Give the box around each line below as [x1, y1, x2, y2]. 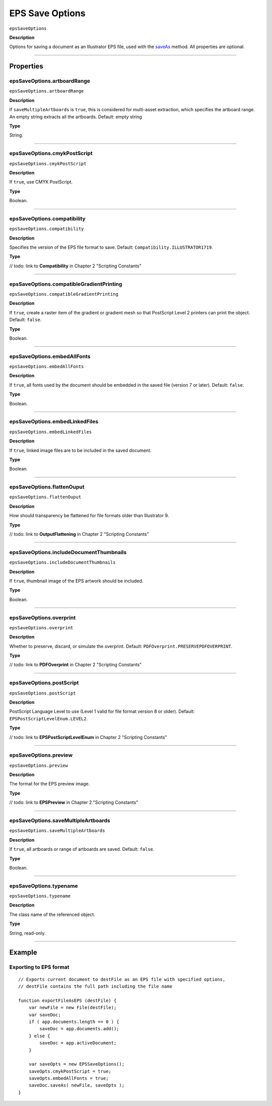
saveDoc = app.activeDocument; [39, 1040, 117, 1046]
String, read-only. [9, 930, 46, 936]
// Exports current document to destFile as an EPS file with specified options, [18, 976, 226, 982]
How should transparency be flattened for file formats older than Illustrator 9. [9, 513, 169, 519]
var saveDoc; [28, 1011, 61, 1018]
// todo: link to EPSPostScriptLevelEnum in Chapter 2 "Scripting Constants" [9, 734, 167, 740]
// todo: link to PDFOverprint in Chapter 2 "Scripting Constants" [9, 662, 142, 668]
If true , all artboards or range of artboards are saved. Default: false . [9, 846, 155, 852]
